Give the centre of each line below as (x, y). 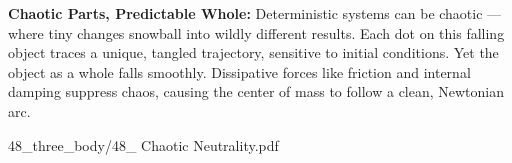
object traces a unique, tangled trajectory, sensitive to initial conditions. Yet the (253, 52)
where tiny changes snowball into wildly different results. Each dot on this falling (256, 32)
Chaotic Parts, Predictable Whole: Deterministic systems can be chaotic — (255, 13)
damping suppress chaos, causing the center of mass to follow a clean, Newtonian (256, 91)
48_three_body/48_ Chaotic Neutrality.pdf (143, 144)
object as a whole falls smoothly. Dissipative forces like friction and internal (239, 71)
